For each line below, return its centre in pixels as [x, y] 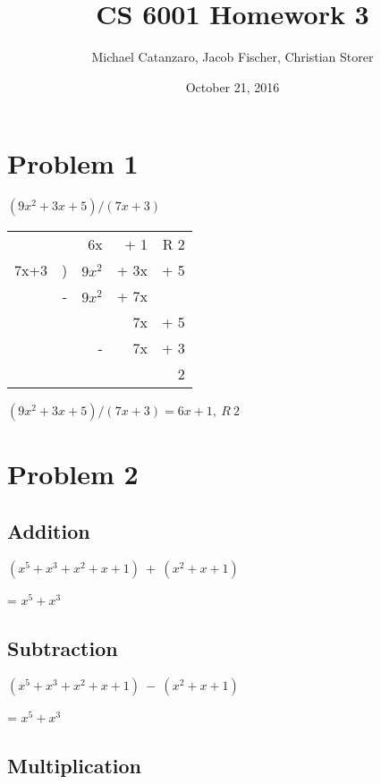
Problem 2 [73, 474]
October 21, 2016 [233, 86]
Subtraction [63, 648]
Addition [49, 531]
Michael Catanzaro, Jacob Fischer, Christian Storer [233, 57]
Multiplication [75, 765]
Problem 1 [73, 163]
